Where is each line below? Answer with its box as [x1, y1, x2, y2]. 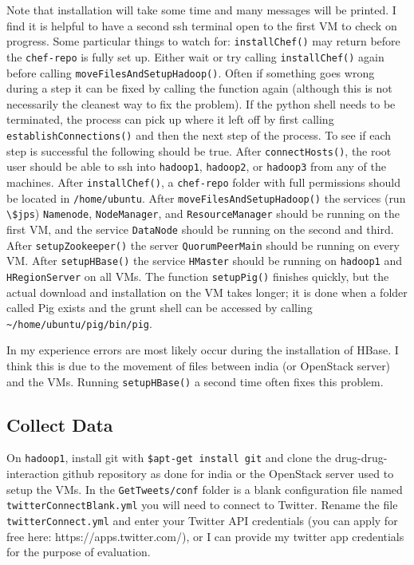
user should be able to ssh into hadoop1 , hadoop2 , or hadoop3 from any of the [6, 158, 386, 175]
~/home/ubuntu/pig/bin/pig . [6, 314, 152, 331]
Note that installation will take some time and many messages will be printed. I [6, 2, 396, 18]
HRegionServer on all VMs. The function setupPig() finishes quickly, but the [6, 267, 389, 284]
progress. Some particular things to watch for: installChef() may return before [6, 33, 400, 49]
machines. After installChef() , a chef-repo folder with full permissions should [6, 173, 401, 190]
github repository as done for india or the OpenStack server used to [62, 465, 394, 482]
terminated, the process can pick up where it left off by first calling [6, 111, 334, 128]
